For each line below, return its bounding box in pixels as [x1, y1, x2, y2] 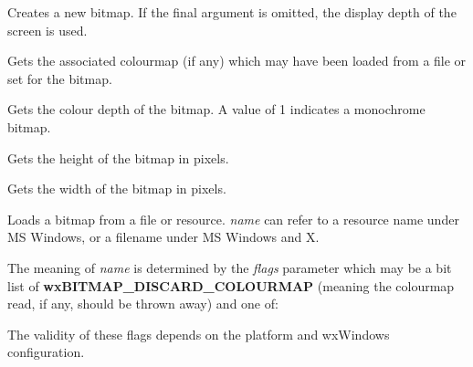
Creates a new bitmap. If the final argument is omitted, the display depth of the [7, 3, 457, 21]
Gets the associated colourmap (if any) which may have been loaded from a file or [7, 51, 467, 70]
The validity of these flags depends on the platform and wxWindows [7, 324, 390, 343]
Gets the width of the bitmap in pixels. [7, 179, 226, 198]
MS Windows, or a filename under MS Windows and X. [7, 227, 320, 246]
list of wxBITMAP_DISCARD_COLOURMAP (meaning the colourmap [7, 276, 455, 295]
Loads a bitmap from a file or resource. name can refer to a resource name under [7, 209, 459, 228]
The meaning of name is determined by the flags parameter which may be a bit [7, 257, 452, 277]
